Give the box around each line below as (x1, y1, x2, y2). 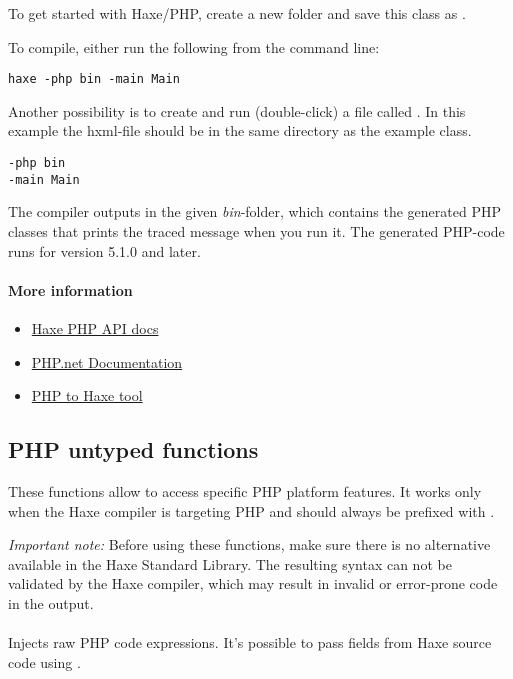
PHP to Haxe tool (31, 385, 143, 406)
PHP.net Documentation (31, 351, 183, 372)
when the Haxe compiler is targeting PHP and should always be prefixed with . (8, 500, 495, 521)
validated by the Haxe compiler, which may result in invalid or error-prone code (8, 573, 498, 594)
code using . (8, 651, 81, 672)
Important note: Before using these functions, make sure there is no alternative (8, 534, 491, 555)
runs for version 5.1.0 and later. (8, 240, 201, 261)
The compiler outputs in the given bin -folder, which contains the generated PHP (8, 201, 501, 222)
